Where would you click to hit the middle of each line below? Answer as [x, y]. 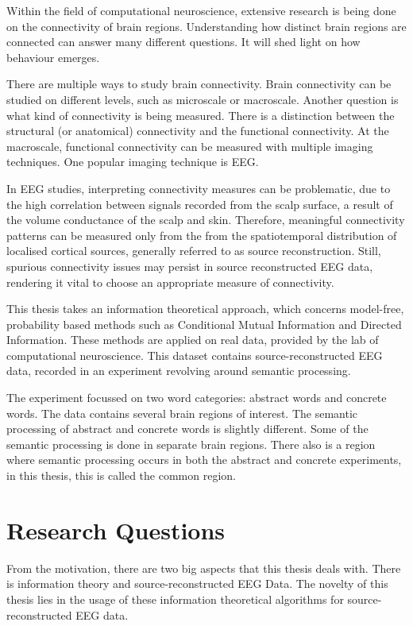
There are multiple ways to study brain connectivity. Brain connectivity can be [199, 84]
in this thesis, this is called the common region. [121, 475]
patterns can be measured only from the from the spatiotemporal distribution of [202, 235]
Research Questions [116, 529]
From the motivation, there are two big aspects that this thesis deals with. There [204, 568]
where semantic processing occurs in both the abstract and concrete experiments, [204, 460]
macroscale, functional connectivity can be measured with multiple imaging [190, 146]
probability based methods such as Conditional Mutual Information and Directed [204, 324]
